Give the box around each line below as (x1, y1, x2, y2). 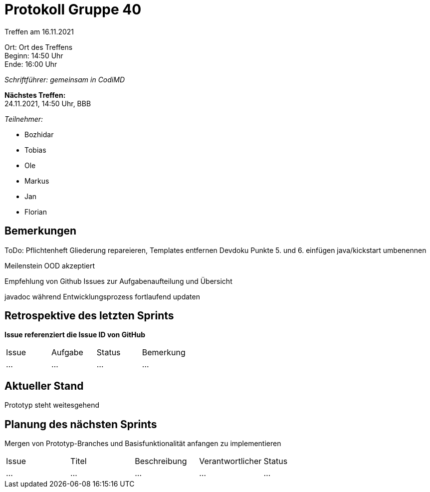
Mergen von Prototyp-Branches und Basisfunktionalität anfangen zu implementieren (4, 439, 281, 448)
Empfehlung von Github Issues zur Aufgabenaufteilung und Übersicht (4, 276, 232, 285)
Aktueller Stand (4, 379, 84, 392)
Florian (24, 207, 47, 216)
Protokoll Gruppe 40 (4, 1, 142, 18)
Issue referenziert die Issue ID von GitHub (4, 330, 146, 339)
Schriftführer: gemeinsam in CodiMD (4, 75, 125, 84)
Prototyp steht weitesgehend (4, 401, 100, 410)
